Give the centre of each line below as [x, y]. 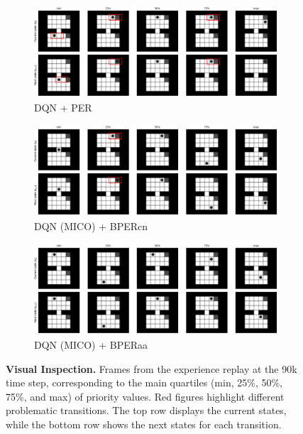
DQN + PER [63, 107]
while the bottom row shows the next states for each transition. [144, 424]
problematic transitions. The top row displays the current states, [146, 410]
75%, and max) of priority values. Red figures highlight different [145, 396]
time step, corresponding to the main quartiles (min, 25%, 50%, [144, 383]
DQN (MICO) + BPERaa [91, 344]
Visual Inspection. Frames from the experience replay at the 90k [151, 368]
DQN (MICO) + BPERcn [91, 226]
